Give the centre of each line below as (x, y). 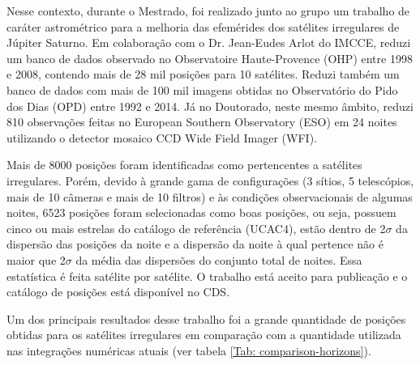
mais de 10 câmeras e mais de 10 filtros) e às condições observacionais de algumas (210, 196)
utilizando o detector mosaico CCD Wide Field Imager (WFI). (162, 137)
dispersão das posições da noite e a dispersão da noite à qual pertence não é (195, 244)
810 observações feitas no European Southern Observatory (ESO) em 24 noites (202, 122)
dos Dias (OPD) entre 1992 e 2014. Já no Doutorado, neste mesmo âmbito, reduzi (210, 106)
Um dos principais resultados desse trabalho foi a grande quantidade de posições (206, 318)
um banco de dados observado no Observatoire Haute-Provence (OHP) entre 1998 (210, 58)
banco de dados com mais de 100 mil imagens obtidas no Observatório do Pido (202, 89)
